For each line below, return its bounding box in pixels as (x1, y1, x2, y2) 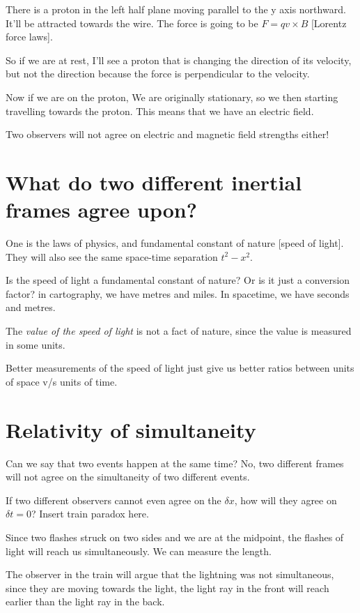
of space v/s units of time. (6, 374, 118, 388)
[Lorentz (311, 15, 347, 30)
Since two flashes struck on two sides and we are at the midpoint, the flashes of (6, 529, 344, 544)
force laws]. (6, 29, 53, 44)
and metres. (6, 300, 56, 315)
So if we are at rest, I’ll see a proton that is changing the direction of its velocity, (6, 52, 352, 67)
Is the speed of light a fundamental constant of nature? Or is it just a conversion (6, 273, 350, 287)
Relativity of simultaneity (6, 415, 256, 444)
